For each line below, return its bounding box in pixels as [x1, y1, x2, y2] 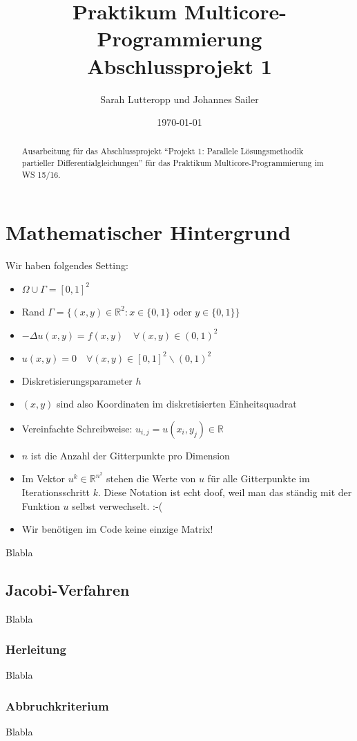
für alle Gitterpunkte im [207, 471, 310, 486]
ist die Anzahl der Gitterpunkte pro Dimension [30, 448, 230, 462]
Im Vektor [21, 471, 66, 486]
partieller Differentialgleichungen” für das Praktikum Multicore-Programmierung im [21, 157, 324, 169]
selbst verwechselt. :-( [72, 498, 163, 513]
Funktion [21, 498, 60, 513]
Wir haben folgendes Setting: [6, 258, 128, 273]
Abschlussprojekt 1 [87, 51, 272, 80]
